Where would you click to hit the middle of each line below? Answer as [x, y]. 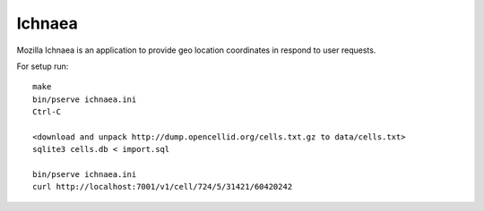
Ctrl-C [47, 112]
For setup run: [43, 66]
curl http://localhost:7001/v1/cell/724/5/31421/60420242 [163, 187]
